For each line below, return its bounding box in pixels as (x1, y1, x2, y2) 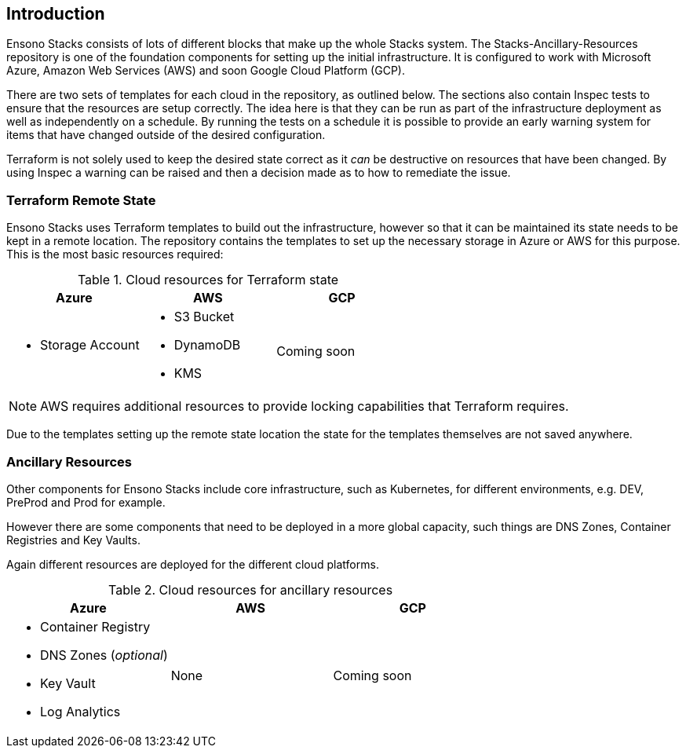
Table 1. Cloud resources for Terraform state (77, 272, 339, 288)
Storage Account (40, 337, 140, 353)
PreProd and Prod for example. (6, 495, 166, 509)
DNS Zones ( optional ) (40, 646, 168, 663)
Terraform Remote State (6, 192, 156, 208)
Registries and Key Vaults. (6, 533, 140, 547)
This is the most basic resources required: (6, 247, 224, 262)
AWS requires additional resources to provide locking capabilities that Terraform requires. (40, 398, 569, 415)
